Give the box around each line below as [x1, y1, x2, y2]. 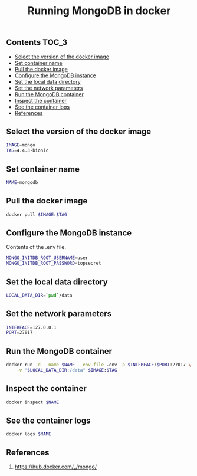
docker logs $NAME [6, 431, 51, 437]
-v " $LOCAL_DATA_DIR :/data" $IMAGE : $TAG [17, 367, 117, 373]
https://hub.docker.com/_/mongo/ [14, 463, 97, 470]
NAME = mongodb [6, 179, 38, 185]
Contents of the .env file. [6, 244, 67, 251]
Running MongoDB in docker [27, 4, 171, 18]
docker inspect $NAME [6, 399, 60, 405]
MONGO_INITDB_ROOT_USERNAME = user [6, 255, 88, 261]
